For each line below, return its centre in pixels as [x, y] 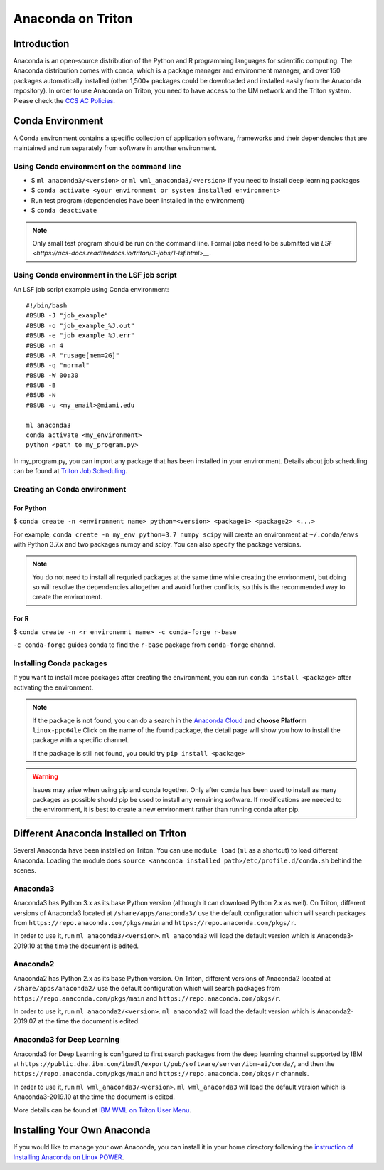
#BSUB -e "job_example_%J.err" [80, 336]
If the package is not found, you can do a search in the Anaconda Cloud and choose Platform [170, 720]
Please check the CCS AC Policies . [64, 100]
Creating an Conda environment [70, 489]
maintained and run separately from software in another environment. [115, 148]
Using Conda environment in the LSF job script [95, 275]
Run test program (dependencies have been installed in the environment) [138, 200]
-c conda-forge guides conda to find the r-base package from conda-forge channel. [144, 645]
